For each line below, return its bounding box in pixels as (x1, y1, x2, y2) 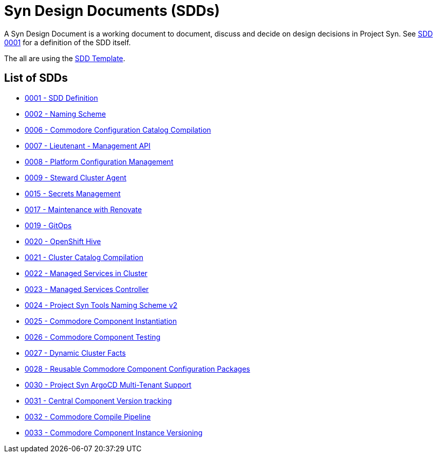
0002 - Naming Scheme (25, 109, 106, 118)
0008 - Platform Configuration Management (25, 157, 174, 166)
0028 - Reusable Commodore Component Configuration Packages (25, 364, 250, 373)
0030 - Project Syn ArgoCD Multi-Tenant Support (25, 380, 192, 389)
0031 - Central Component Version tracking (25, 396, 172, 405)
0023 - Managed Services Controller (25, 284, 149, 294)
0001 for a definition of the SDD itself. (4, 38, 131, 47)
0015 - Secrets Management (25, 189, 121, 198)
